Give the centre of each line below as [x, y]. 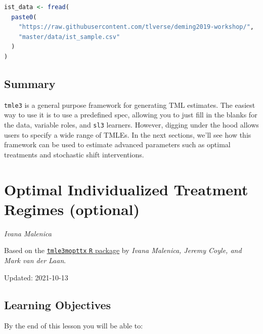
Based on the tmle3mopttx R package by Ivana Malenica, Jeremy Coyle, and [123, 250]
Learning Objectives [58, 304]
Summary [30, 83]
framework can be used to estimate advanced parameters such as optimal [117, 144]
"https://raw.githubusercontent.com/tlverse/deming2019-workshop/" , [136, 27]
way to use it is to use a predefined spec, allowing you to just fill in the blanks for [131, 115]
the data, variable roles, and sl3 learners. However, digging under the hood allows [131, 125]
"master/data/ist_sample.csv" [69, 37]
